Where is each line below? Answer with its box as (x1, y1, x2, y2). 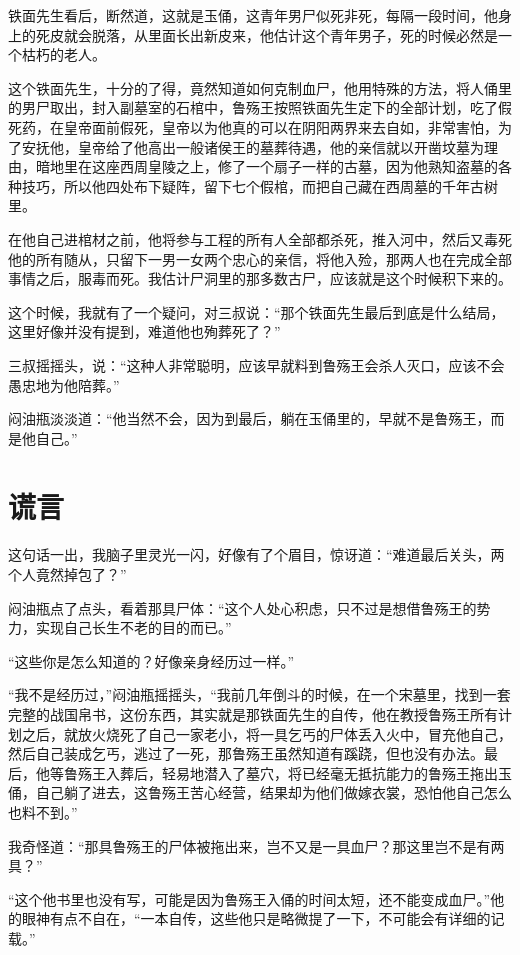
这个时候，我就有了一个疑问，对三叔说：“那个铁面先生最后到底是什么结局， (8, 301, 505, 322)
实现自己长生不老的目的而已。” (35, 617, 232, 638)
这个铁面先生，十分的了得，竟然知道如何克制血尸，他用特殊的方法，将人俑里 (8, 77, 512, 98)
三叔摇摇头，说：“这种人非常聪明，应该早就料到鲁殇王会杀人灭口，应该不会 (8, 354, 505, 375)
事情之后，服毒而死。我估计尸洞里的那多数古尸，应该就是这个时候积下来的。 (8, 268, 512, 289)
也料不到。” (8, 801, 78, 822)
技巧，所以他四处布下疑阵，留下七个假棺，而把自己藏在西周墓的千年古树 (21, 175, 498, 196)
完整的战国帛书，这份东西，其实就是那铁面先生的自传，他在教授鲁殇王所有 (8, 703, 498, 724)
